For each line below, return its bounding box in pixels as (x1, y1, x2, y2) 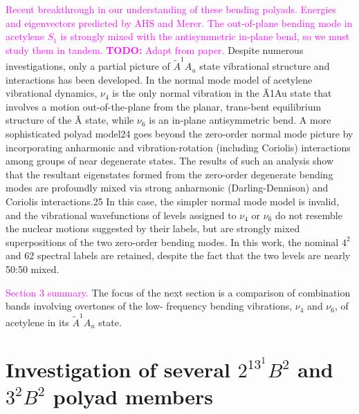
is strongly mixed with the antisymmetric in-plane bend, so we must (60, 29, 350, 44)
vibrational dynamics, (6, 86, 98, 100)
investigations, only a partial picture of (6, 59, 170, 73)
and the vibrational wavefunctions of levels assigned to (6, 207, 237, 222)
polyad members (53, 382, 213, 411)
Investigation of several (6, 355, 230, 384)
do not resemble (275, 207, 342, 222)
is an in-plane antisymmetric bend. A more (149, 113, 331, 127)
